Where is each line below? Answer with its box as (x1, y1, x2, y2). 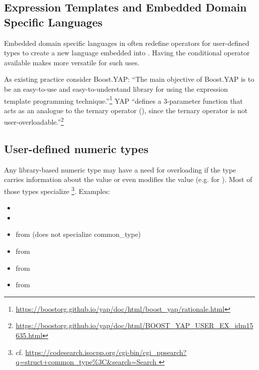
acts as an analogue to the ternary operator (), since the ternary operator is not (4, 105, 248, 115)
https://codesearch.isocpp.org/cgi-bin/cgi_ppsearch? (25, 347, 187, 357)
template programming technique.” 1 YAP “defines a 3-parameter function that (4, 94, 243, 106)
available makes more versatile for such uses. (4, 57, 139, 67)
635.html (15, 330, 43, 341)
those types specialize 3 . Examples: (4, 185, 110, 196)
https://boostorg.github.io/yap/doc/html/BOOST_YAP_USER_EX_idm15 (15, 320, 254, 331)
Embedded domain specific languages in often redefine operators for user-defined (4, 37, 250, 48)
